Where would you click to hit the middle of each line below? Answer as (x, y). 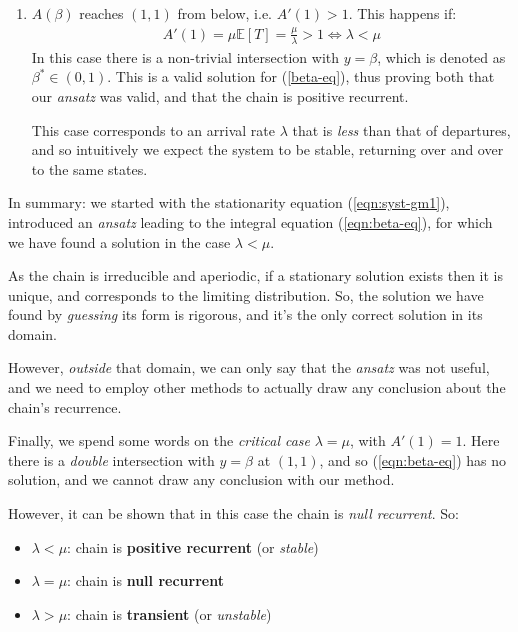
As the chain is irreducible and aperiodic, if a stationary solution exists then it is (255, 275)
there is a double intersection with (111, 459)
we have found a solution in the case (119, 241)
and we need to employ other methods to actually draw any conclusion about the (257, 387)
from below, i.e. (224, 13)
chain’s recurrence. (65, 406)
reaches (101, 13)
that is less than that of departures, (401, 129)
